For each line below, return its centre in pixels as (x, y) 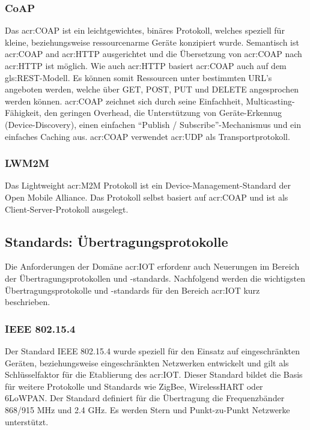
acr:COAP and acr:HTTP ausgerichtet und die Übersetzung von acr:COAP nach (153, 54)
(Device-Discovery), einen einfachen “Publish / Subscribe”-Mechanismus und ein (153, 124)
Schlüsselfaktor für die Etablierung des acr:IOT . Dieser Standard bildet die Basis (154, 374)
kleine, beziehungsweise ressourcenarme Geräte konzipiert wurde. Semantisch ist (152, 42)
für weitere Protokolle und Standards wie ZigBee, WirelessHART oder (134, 386)
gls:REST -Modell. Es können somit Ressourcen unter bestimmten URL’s (138, 77)
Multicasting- (270, 101)
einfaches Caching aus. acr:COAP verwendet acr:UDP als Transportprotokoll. (147, 136)
